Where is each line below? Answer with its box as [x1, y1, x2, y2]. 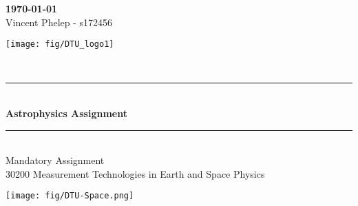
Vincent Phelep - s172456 [6, 14, 113, 29]
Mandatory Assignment [6, 153, 105, 167]
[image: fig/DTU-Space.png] [6, 191, 134, 201]
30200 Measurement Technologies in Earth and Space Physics [6, 166, 265, 181]
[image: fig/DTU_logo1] [6, 39, 114, 50]
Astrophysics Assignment [6, 106, 127, 121]
